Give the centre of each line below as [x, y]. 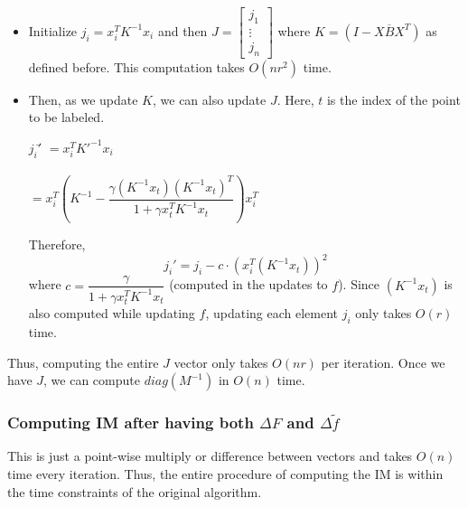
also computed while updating [112, 313]
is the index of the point [393, 99]
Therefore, [57, 244]
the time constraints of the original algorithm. [135, 491]
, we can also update [209, 99]
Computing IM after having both [131, 422]
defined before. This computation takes [136, 66]
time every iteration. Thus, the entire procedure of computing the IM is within [225, 473]
